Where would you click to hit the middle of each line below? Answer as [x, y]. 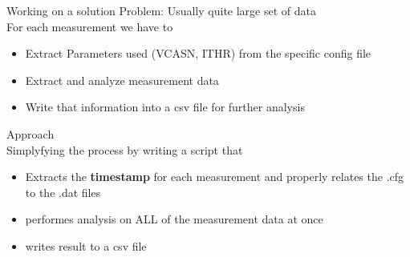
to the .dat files [63, 192]
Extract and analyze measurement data [122, 80]
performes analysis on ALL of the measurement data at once [174, 219]
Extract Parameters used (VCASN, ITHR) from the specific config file [198, 53]
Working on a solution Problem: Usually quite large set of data [161, 10]
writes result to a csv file [86, 245]
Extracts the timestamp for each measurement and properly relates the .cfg [215, 177]
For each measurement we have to [90, 26]
